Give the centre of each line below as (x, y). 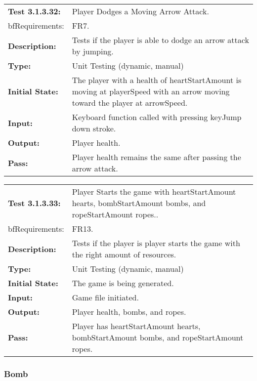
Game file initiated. (105, 297)
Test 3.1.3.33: (34, 203)
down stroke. (94, 128)
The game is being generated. (123, 283)
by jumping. (93, 51)
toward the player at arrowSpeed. (130, 103)
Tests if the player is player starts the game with (156, 243)
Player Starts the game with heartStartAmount (154, 191)
